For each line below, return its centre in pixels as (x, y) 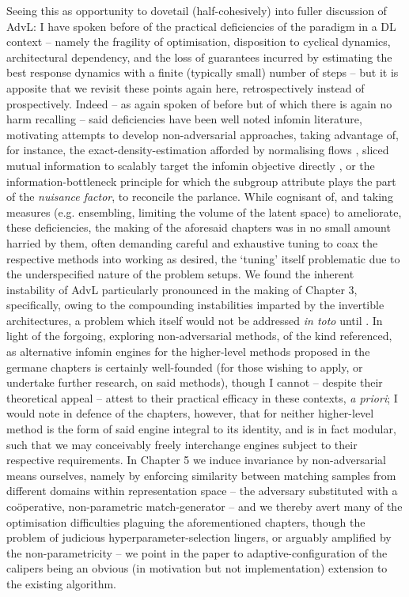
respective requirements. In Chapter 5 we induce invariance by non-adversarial (196, 460)
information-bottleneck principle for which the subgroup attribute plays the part (201, 181)
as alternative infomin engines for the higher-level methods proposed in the (188, 351)
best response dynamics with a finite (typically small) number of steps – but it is (203, 72)
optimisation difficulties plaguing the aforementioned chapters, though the (186, 521)
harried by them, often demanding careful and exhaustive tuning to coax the (192, 242)
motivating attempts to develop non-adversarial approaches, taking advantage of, (203, 134)
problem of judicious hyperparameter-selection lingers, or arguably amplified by (199, 537)
